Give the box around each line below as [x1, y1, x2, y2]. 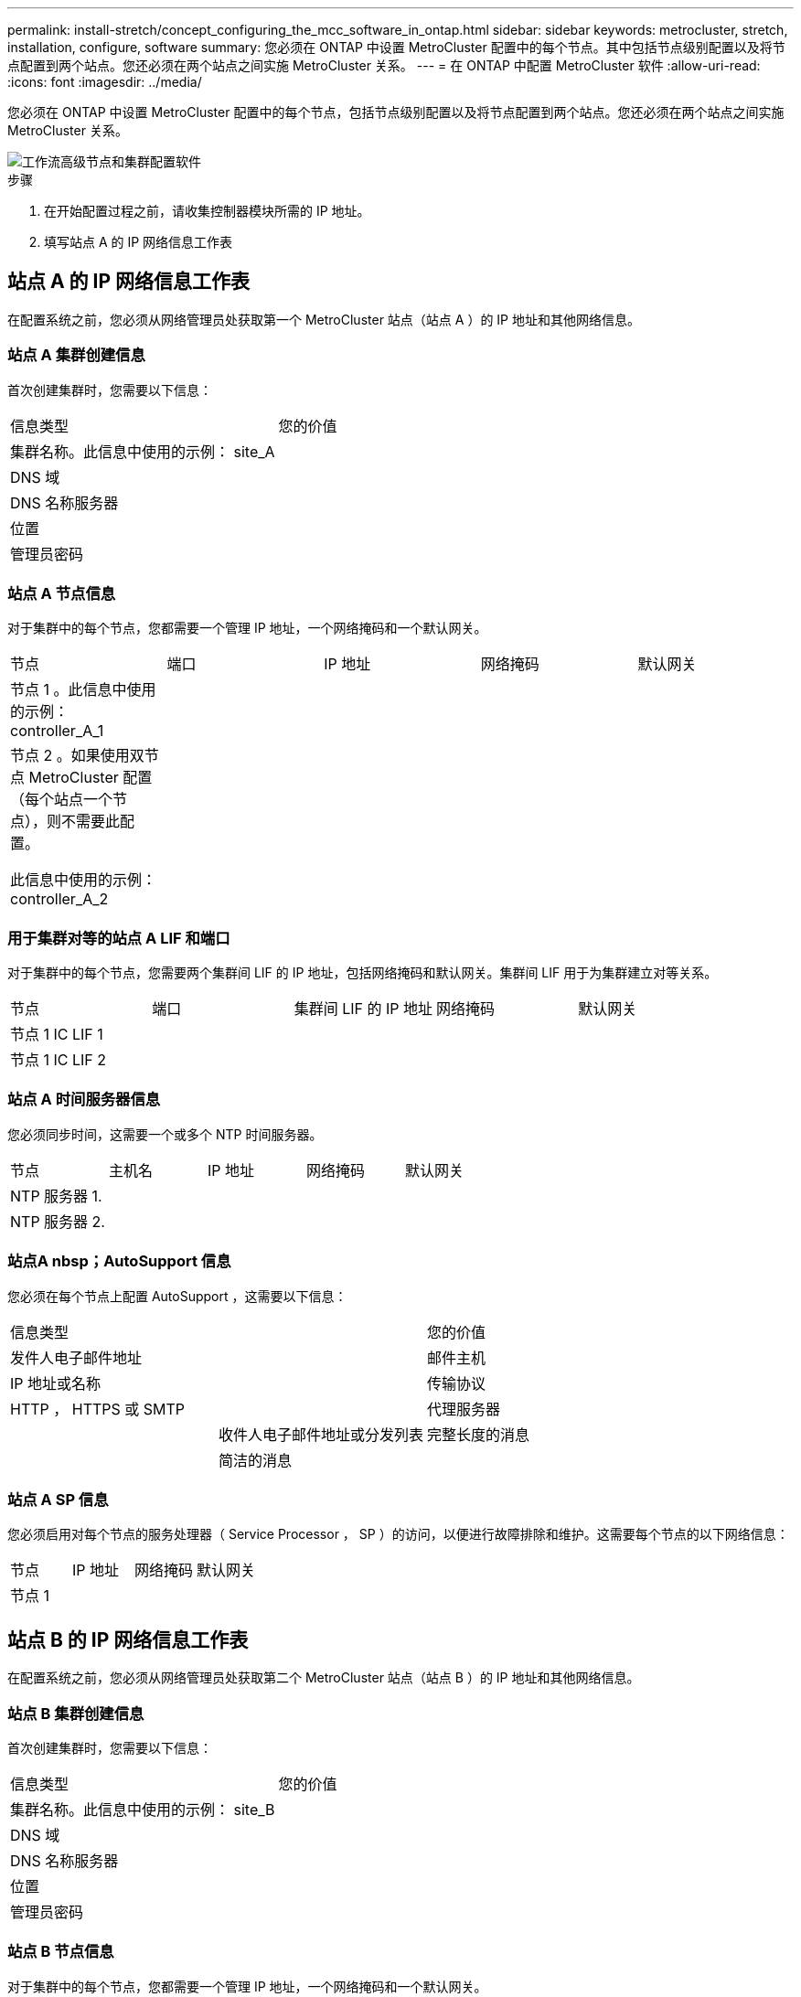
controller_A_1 [10, 721, 104, 741]
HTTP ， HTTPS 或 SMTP [10, 1399, 186, 1418]
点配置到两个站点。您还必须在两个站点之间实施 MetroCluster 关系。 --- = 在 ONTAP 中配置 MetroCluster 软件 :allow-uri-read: [7, 58, 761, 73]
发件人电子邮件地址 [10, 1348, 143, 1367]
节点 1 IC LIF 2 [10, 1051, 107, 1070]
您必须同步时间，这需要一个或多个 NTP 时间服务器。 [7, 1126, 323, 1142]
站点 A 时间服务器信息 [7, 1090, 161, 1109]
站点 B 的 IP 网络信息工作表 [7, 1628, 249, 1651]
